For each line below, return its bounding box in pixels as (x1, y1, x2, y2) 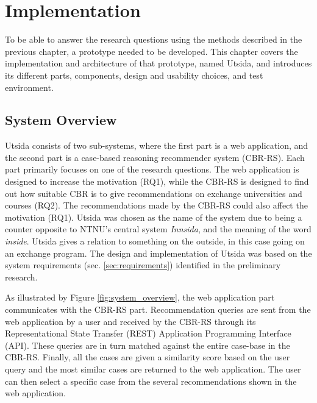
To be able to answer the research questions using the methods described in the (5, 33, 302, 46)
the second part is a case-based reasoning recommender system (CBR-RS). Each (5, 151, 305, 163)
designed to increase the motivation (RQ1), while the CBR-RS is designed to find (5, 175, 309, 188)
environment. (5, 80, 54, 93)
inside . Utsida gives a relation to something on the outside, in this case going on (5, 235, 305, 248)
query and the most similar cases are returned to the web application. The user (5, 362, 301, 375)
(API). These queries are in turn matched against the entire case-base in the (5, 338, 290, 351)
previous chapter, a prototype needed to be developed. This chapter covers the (5, 45, 298, 57)
